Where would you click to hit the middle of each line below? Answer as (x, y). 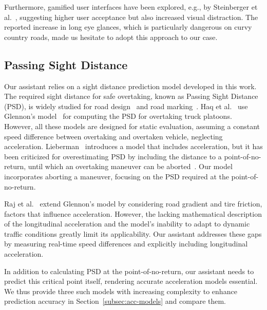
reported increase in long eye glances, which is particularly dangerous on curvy (128, 27)
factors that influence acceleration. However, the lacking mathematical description (133, 213)
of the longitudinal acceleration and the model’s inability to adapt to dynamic (127, 224)
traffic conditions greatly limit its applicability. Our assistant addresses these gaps (133, 233)
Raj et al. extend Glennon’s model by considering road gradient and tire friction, (133, 204)
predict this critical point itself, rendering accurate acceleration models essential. (131, 281)
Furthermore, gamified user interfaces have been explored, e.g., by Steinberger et (131, 7)
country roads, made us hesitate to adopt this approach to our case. (111, 37)
